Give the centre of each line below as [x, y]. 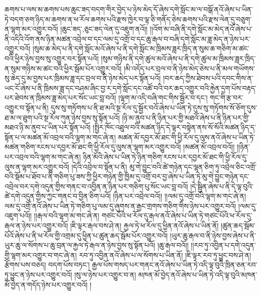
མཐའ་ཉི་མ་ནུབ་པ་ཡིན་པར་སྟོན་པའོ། [48, 127]
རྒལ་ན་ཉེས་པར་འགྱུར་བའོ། [36, 226]
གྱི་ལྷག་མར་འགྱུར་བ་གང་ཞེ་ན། [41, 255]
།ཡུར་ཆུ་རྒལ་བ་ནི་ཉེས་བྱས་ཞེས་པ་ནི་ [213, 235]
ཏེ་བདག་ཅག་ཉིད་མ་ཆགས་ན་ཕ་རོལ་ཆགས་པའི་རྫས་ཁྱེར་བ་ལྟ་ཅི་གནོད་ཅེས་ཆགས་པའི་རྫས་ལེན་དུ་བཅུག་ [128, 19]
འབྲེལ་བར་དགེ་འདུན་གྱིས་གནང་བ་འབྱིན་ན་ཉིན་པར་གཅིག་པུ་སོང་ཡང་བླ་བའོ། [96, 186]
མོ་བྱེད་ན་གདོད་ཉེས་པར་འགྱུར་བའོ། [46, 284]
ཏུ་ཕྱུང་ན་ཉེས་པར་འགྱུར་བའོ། [38, 275]
